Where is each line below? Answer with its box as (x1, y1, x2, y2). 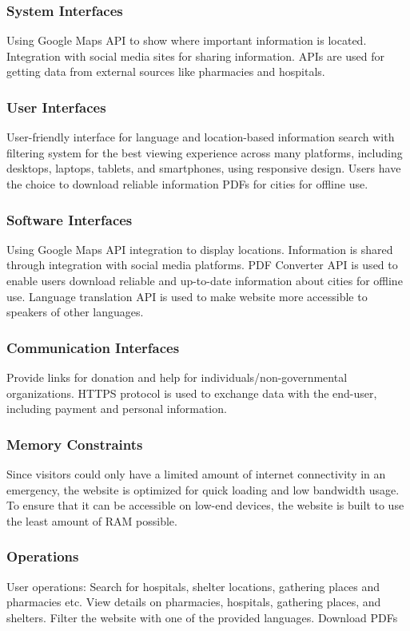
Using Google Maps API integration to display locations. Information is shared (6, 240, 393, 257)
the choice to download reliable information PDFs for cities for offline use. (6, 176, 368, 192)
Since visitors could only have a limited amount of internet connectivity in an (6, 466, 386, 482)
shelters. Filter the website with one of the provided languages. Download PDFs (6, 609, 398, 625)
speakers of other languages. (6, 304, 144, 320)
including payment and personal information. (6, 400, 227, 417)
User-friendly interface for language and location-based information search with (6, 129, 395, 145)
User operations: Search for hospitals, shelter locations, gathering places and (6, 577, 380, 594)
